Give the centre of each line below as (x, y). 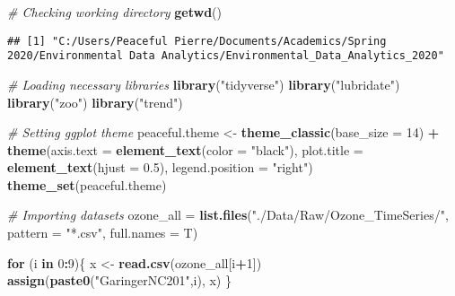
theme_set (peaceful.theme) (87, 184)
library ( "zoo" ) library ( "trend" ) (95, 102)
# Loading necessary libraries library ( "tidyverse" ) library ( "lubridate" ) (204, 84)
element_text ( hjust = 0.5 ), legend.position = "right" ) (160, 167)
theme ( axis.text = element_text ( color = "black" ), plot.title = (185, 149)
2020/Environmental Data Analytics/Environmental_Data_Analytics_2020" (226, 56)
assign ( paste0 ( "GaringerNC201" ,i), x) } (119, 280)
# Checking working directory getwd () (115, 12)
